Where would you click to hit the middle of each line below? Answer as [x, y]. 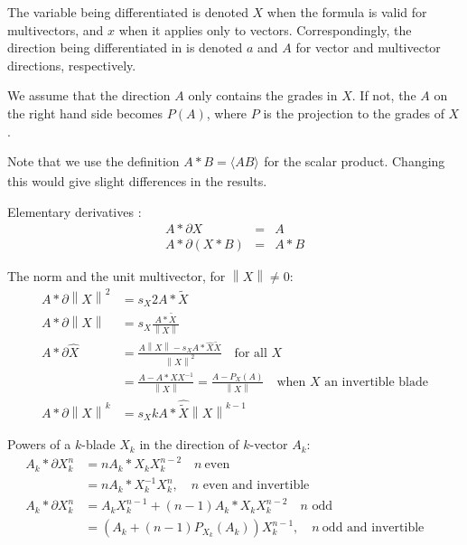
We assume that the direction [89, 95]
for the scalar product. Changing [355, 161]
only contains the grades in [263, 95]
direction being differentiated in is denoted [125, 47]
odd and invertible [373, 528]
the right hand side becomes [85, 113]
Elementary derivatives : [75, 211]
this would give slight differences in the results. [137, 180]
